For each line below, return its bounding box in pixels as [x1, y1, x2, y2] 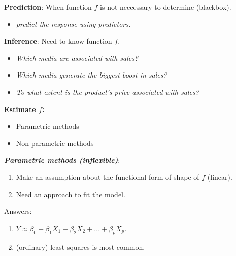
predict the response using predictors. [16, 18, 131, 29]
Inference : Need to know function [4, 35, 112, 46]
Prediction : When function [4, 2, 92, 12]
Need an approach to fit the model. [16, 189, 125, 199]
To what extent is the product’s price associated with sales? [16, 86, 199, 97]
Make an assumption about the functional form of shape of [16, 171, 199, 182]
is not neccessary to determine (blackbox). [100, 2, 231, 12]
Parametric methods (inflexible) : [4, 155, 120, 165]
